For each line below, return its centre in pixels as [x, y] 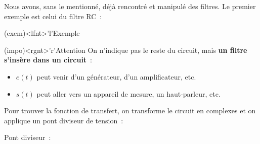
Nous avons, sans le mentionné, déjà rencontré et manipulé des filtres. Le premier [130, 6]
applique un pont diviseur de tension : [64, 120]
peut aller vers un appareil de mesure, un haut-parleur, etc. [128, 93]
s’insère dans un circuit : [48, 60]
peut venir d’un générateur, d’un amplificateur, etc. [116, 76]
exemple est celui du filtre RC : [53, 16]
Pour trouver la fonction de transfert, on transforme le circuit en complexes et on [130, 111]
